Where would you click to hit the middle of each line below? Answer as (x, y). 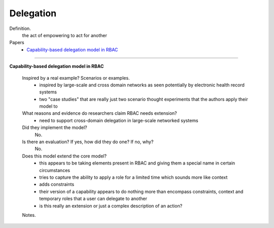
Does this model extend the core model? (64, 156)
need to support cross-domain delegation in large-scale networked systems (119, 120)
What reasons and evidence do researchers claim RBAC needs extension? (99, 113)
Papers (17, 43)
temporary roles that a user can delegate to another (93, 199)
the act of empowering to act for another (65, 35)
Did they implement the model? (55, 127)
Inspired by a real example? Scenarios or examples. (76, 78)
